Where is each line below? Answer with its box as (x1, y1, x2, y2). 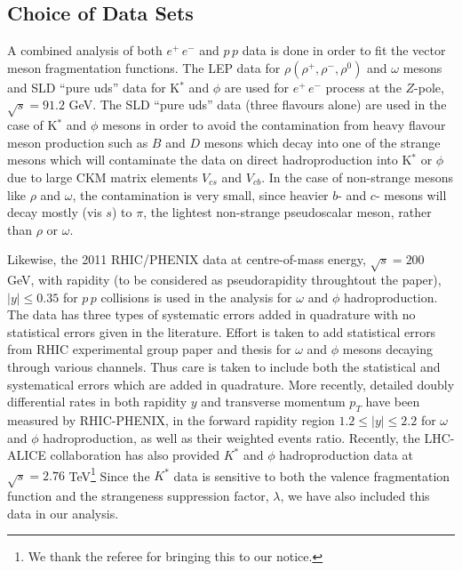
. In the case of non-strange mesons (261, 167, 453, 186)
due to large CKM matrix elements (7, 167, 198, 186)
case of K (7, 116, 58, 134)
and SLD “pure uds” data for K (7, 77, 180, 96)
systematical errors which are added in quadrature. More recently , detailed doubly (7, 374, 455, 393)
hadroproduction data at (279, 446, 413, 464)
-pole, (414, 77, 444, 96)
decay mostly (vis (7, 203, 102, 221)
